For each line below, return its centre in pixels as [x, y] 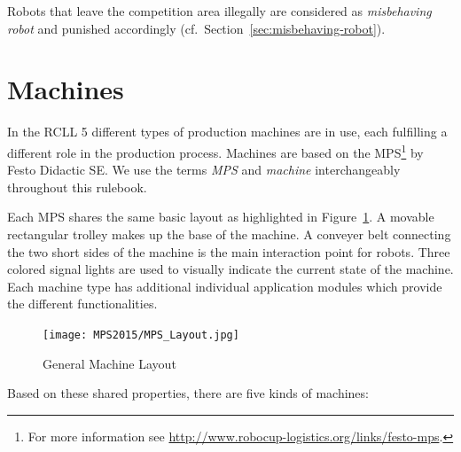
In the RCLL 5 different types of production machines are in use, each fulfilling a [227, 132]
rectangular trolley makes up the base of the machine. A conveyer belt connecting [229, 234]
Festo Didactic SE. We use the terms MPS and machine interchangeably [204, 170]
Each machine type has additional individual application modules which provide [225, 286]
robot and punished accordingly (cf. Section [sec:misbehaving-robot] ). [196, 28]
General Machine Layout [109, 363]
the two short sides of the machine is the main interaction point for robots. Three [229, 251]
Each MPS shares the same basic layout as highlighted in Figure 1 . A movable [221, 217]
